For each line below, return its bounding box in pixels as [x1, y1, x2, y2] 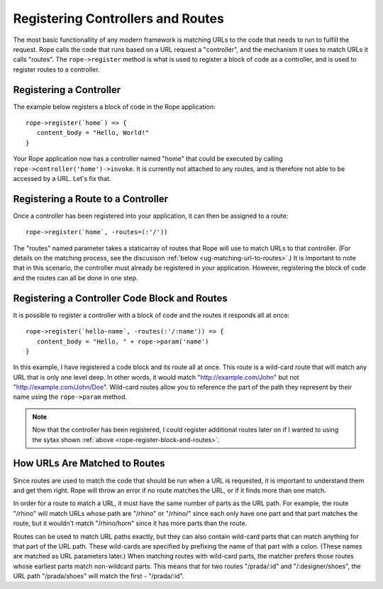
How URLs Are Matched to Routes [13, 458, 166, 470]
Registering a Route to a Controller [13, 192, 169, 205]
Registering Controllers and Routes [13, 11, 225, 26]
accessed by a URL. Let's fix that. [13, 174, 111, 182]
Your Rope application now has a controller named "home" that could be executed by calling [13, 155, 283, 163]
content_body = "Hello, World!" [36, 128, 150, 137]
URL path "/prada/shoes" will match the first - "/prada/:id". [13, 572, 184, 580]
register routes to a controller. [13, 65, 100, 74]
